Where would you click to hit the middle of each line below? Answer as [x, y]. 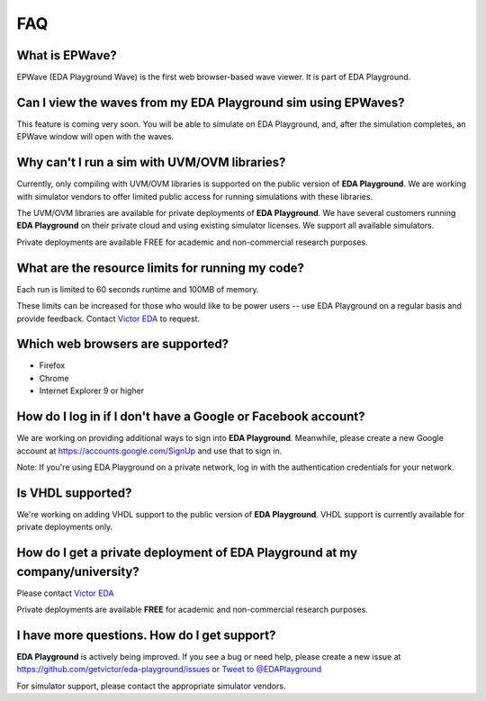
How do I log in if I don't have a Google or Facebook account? [191, 417]
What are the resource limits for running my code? [161, 268]
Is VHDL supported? [74, 493]
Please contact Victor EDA [65, 593]
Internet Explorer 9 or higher [92, 391]
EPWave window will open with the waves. [95, 137]
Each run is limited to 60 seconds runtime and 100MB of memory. [138, 289]
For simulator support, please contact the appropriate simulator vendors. [151, 686]
